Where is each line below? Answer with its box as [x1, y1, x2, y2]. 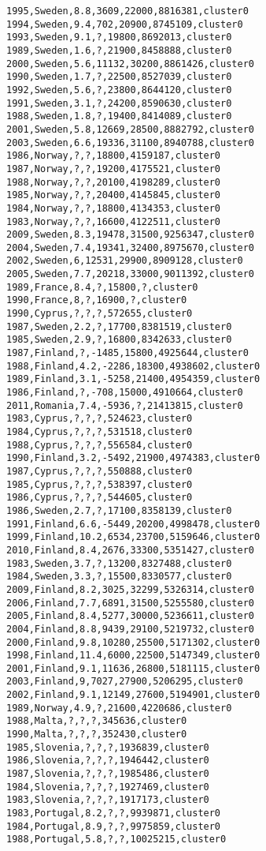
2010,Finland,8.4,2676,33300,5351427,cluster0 [6, 544, 254, 556]
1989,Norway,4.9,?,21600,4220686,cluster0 [6, 702, 232, 714]
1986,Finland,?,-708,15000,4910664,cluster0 [6, 387, 243, 399]
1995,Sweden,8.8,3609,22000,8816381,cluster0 [6, 6, 249, 17]
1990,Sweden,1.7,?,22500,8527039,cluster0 [6, 71, 232, 83]
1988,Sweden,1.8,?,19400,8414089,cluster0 [6, 111, 232, 122]
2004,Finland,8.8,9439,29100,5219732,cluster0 [6, 623, 254, 635]
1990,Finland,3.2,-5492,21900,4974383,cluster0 [6, 452, 260, 464]
